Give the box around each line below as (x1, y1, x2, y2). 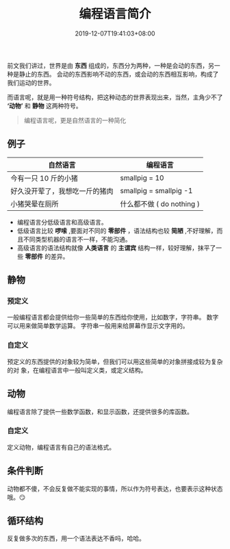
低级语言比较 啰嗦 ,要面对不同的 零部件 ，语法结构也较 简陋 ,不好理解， (16, 227, 217, 235)
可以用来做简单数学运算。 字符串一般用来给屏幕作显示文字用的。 (7, 322, 189, 330)
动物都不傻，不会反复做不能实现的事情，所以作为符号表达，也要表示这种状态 (7, 484, 223, 493)
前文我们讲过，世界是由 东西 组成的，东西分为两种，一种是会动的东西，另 (7, 61, 214, 69)
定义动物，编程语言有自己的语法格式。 (7, 443, 115, 451)
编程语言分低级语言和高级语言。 (16, 218, 107, 226)
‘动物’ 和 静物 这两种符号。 (7, 101, 82, 110)
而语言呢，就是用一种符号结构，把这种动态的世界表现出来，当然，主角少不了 (7, 93, 223, 101)
